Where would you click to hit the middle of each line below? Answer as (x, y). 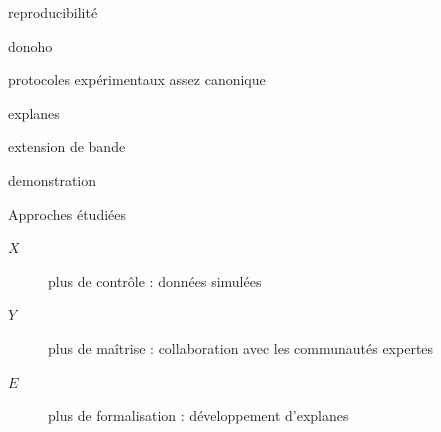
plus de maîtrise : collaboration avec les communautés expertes (241, 347)
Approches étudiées (67, 213)
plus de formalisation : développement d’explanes (198, 415)
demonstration (52, 179)
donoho (30, 45)
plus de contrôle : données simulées (155, 280)
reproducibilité (53, 12)
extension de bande (67, 146)
